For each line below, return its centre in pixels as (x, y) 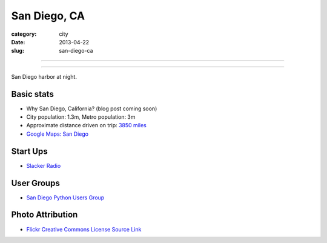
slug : (18, 51)
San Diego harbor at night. (44, 76)
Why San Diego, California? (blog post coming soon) (92, 108)
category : (24, 34)
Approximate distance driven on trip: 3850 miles (86, 125)
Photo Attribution (45, 215)
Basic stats (32, 94)
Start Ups (29, 151)
